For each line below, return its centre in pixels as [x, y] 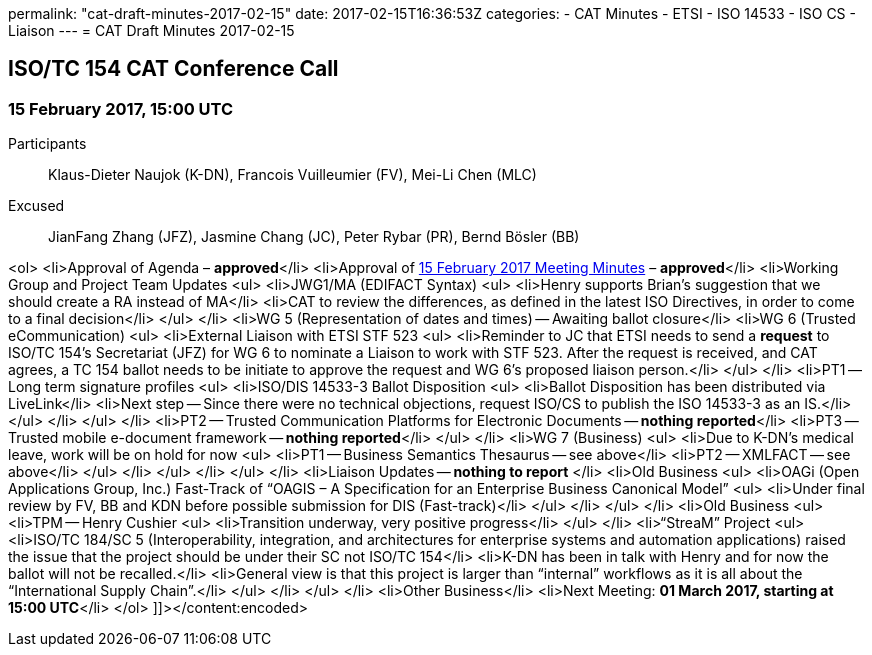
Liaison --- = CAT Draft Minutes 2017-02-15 [151, 30]
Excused [36, 206]
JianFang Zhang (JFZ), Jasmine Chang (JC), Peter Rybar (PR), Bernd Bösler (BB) [314, 237]
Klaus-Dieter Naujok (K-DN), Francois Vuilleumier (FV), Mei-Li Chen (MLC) [292, 175]
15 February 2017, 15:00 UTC [121, 108]
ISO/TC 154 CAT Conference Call [173, 69]
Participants [47, 144]
